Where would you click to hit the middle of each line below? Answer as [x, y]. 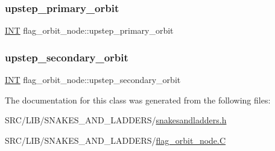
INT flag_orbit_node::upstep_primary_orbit [89, 30]
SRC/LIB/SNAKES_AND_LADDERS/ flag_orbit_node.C [115, 140]
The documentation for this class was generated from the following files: [138, 100]
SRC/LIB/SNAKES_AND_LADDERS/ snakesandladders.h [116, 120]
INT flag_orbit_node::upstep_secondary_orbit [93, 80]
